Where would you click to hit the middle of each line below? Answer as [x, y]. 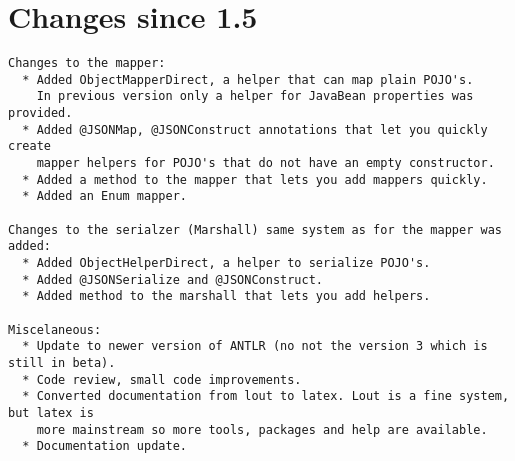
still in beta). [62, 362]
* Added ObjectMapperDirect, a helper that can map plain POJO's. [248, 79]
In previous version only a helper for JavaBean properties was [255, 96]
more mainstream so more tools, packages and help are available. [262, 429]
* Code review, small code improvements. [162, 379]
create [29, 146]
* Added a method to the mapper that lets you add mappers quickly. [255, 179]
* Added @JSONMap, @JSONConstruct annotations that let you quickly [255, 129]
